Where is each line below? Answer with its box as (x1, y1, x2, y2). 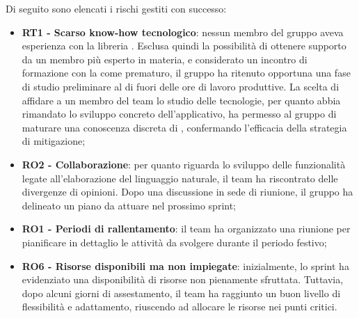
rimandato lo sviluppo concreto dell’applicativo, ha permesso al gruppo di (22, 106, 337, 121)
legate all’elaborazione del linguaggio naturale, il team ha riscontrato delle (22, 170, 338, 185)
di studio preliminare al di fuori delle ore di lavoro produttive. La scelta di (22, 79, 340, 93)
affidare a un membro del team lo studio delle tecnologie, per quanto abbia (22, 93, 341, 107)
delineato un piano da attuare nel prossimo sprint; (22, 198, 237, 212)
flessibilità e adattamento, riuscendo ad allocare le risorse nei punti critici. (22, 299, 337, 314)
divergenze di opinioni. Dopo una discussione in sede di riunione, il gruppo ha (22, 184, 353, 199)
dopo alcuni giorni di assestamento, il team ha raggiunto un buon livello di (22, 285, 341, 300)
